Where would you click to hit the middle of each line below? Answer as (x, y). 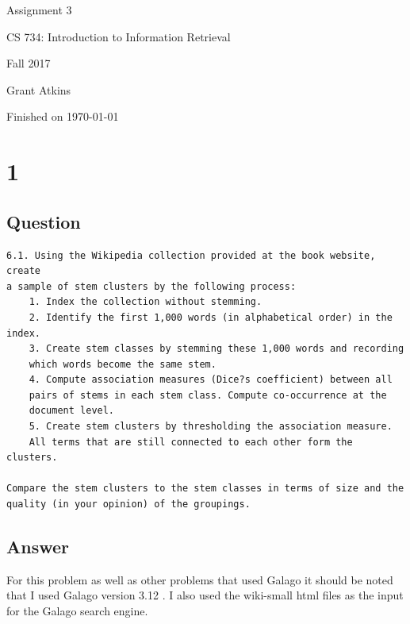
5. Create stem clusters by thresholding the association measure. (211, 427)
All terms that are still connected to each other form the (191, 442)
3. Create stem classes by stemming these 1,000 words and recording (216, 349)
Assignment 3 (39, 10)
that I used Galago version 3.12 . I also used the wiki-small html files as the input (205, 595)
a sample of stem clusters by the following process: (151, 286)
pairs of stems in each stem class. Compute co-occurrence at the (208, 395)
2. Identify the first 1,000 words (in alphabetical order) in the (211, 317)
